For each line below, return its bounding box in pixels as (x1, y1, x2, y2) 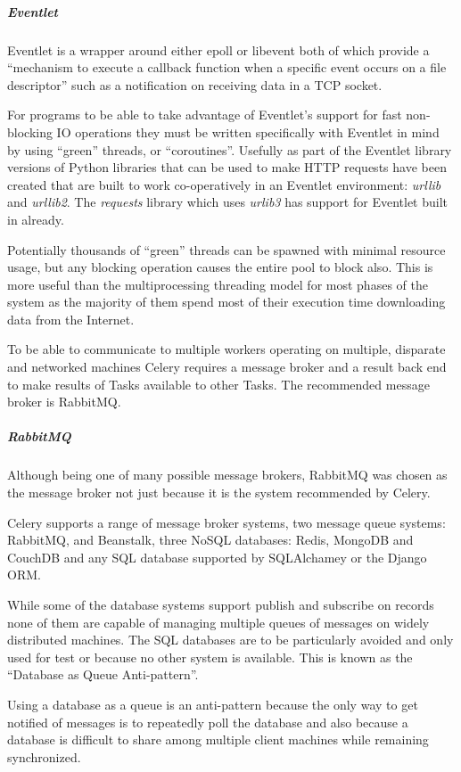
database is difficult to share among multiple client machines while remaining (7, 730, 429, 749)
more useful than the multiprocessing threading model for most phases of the (7, 275, 428, 293)
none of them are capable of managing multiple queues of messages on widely (7, 612, 430, 631)
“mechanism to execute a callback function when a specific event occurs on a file (7, 58, 447, 77)
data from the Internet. (7, 309, 135, 328)
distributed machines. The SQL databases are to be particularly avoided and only (7, 630, 454, 649)
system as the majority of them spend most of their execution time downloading (7, 292, 446, 311)
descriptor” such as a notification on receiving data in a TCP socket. (7, 75, 383, 94)
